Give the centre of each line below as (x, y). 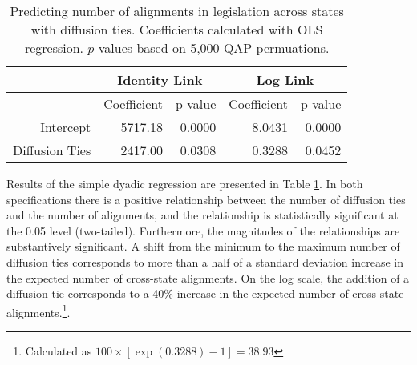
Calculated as (59, 351)
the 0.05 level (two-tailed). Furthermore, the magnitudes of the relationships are (203, 230)
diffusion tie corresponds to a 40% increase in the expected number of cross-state (205, 293)
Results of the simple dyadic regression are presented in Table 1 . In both (185, 183)
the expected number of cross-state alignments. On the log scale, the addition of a (208, 277)
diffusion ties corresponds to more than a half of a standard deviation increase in (205, 261)
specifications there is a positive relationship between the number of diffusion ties (206, 199)
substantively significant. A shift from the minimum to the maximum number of (203, 246)
